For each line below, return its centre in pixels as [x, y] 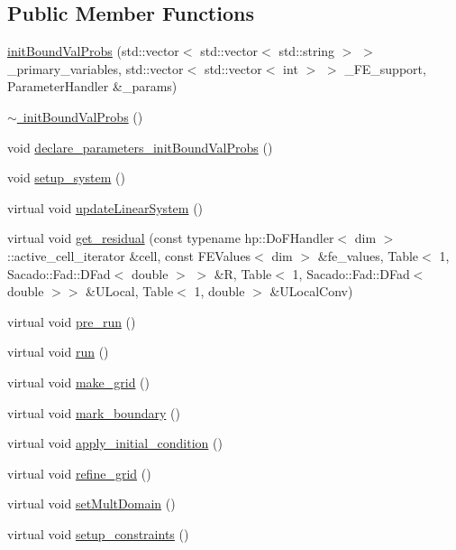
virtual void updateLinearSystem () [105, 207]
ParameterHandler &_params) [92, 86]
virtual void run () [58, 352]
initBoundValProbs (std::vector [93, 51]
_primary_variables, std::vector [96, 68]
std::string [307, 51]
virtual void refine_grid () [79, 473]
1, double [219, 291]
